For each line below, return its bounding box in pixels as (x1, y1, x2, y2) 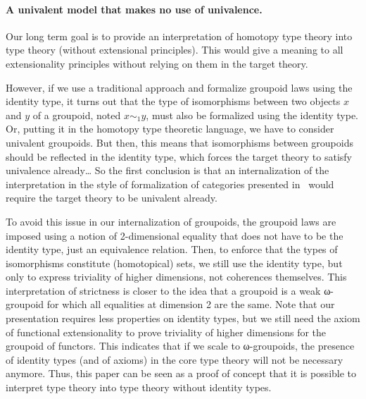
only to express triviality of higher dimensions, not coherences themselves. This (6, 269, 347, 284)
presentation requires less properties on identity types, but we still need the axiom (6, 311, 360, 326)
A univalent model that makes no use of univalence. (6, 1, 263, 16)
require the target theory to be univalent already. (6, 190, 217, 205)
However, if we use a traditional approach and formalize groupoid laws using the (6, 80, 353, 94)
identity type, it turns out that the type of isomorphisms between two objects (6, 94, 341, 109)
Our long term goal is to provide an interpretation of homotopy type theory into (6, 28, 353, 43)
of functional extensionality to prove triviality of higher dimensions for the (6, 324, 327, 339)
